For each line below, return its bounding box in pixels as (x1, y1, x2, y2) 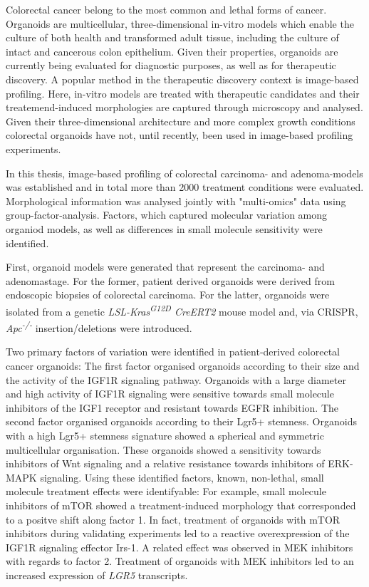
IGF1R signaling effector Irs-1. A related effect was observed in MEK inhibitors (6, 539, 353, 554)
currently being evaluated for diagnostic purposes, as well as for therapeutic (6, 58, 336, 73)
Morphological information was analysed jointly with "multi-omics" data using (6, 193, 346, 208)
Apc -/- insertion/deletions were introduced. (6, 318, 192, 335)
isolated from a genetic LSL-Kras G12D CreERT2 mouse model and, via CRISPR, (6, 301, 358, 318)
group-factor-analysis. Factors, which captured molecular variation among (6, 207, 328, 222)
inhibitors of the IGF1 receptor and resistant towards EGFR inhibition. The (6, 400, 339, 415)
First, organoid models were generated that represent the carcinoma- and (6, 259, 325, 274)
